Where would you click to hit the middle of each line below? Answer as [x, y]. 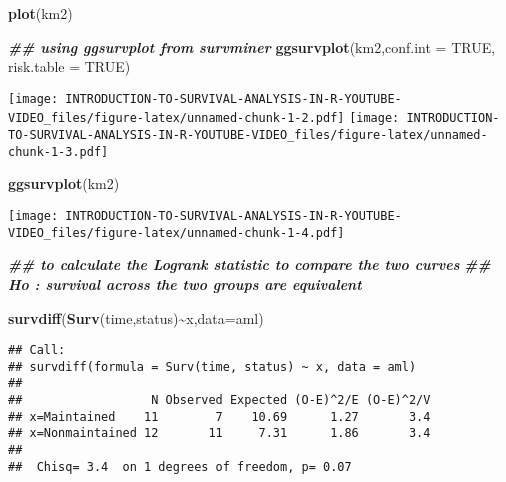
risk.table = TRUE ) [69, 66]
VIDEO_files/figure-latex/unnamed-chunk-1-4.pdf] [176, 232]
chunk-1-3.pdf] [58, 151]
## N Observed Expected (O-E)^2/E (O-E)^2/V [219, 400]
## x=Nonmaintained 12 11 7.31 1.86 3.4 [219, 433]
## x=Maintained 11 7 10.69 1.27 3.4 [219, 416]
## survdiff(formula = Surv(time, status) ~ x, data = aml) [212, 366]
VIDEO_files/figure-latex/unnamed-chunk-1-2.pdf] [176, 118]
